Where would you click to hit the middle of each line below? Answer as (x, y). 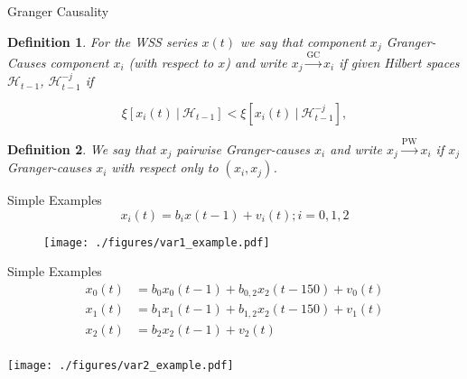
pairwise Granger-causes (243, 148)
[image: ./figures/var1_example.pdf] (157, 242)
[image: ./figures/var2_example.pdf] (121, 366)
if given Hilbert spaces (399, 62)
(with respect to (171, 62)
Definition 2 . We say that (82, 148)
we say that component (303, 41)
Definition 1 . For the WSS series (103, 41)
